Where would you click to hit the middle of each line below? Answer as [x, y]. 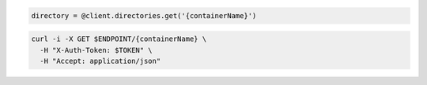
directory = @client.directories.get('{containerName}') [144, 15]
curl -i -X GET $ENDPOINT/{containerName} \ [119, 39]
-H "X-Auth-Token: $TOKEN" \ [96, 50]
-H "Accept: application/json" [100, 61]
